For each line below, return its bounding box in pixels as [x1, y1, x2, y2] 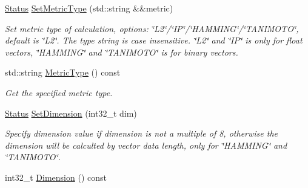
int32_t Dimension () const [5, 170, 107, 183]
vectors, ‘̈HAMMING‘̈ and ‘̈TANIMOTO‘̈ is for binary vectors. [5, 45, 238, 58]
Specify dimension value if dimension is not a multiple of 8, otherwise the [5, 127, 278, 140]
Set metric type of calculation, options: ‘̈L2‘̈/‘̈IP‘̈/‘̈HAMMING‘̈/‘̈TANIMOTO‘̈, [5, 22, 299, 34]
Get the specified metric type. [5, 86, 113, 99]
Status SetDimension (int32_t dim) [5, 106, 137, 119]
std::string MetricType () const [5, 66, 121, 79]
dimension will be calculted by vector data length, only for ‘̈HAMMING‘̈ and [5, 138, 287, 151]
